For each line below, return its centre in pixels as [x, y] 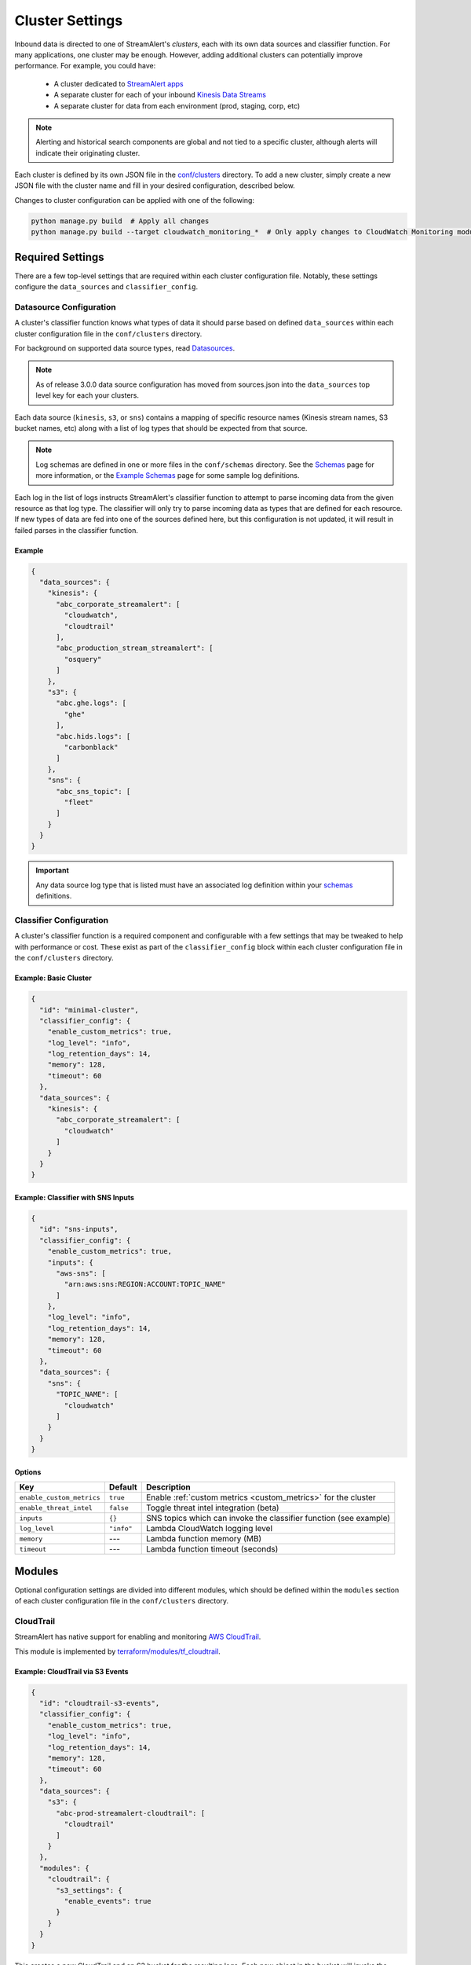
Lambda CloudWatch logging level [209, 1529]
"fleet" [79, 802]
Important [53, 870]
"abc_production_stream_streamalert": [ [135, 648]
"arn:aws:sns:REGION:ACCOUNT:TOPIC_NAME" [145, 1284]
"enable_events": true [108, 1901]
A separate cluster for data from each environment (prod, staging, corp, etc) [177, 105]
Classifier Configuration [62, 920]
